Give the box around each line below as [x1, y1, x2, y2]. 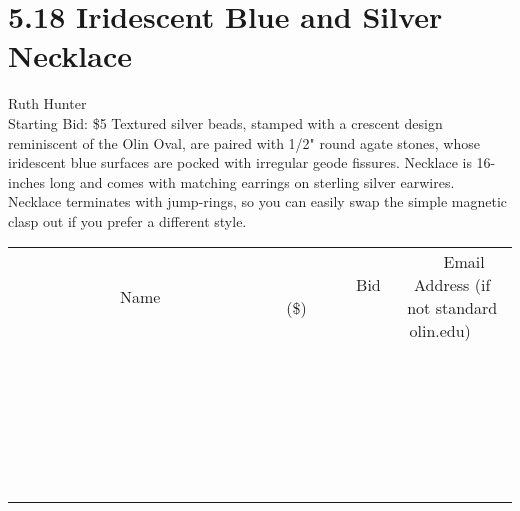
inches [8, 171, 46, 192]
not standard [407, 296, 498, 320]
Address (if [414, 273, 491, 297]
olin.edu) [409, 319, 471, 343]
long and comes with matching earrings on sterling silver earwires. [49, 171, 455, 192]
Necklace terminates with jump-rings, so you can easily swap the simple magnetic [8, 191, 508, 212]
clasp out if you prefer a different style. [8, 210, 247, 231]
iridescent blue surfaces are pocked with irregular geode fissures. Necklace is [8, 152, 472, 173]
